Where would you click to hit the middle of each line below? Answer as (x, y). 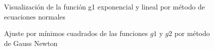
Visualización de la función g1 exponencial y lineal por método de (105, 6)
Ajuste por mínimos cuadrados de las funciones (76, 33)
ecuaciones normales (35, 16)
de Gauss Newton (31, 43)
